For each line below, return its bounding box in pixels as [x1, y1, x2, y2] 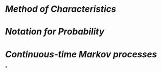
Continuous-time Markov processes [5, 48, 157, 60]
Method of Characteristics [5, 3, 117, 15]
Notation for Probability [5, 26, 105, 37]
